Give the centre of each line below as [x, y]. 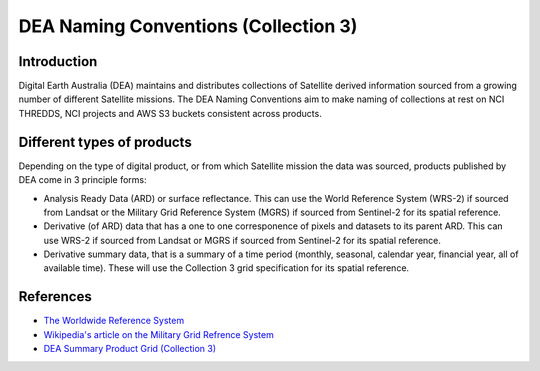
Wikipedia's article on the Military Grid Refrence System [158, 334]
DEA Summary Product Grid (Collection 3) [130, 349]
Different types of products [105, 141]
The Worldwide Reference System [114, 321]
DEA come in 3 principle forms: [82, 180]
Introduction [58, 61]
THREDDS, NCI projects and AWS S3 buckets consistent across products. [170, 113]
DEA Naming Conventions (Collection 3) [188, 26]
